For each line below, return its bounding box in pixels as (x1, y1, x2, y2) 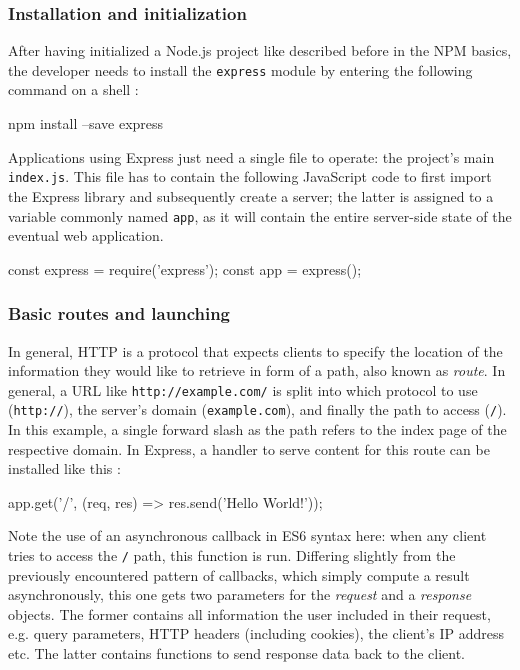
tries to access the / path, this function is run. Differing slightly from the (8, 545, 456, 566)
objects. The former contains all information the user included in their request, (8, 603, 491, 624)
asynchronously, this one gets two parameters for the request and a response (8, 584, 472, 605)
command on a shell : (8, 79, 139, 100)
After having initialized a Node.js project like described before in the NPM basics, (8, 40, 512, 61)
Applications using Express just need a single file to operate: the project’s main (8, 146, 495, 167)
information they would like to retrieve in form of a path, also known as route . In (8, 360, 506, 381)
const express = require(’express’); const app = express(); (8, 258, 362, 279)
